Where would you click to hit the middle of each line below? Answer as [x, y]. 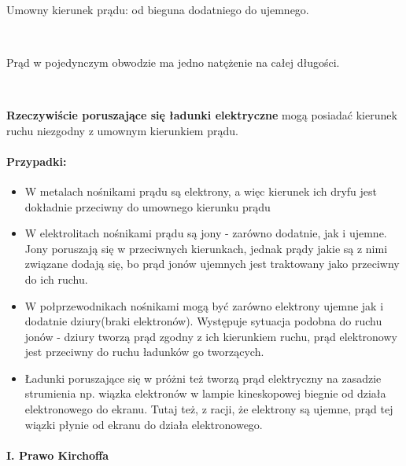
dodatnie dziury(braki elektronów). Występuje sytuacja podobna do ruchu [203, 321]
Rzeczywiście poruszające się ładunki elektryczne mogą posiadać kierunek [202, 114]
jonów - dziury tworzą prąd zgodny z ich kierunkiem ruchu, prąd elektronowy [211, 336]
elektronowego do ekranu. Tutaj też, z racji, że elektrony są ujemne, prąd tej [209, 409]
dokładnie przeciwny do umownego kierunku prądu [148, 206]
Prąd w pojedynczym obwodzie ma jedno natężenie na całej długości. [173, 62]
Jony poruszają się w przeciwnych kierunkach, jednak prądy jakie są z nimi [206, 248]
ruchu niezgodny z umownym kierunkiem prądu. [122, 130]
